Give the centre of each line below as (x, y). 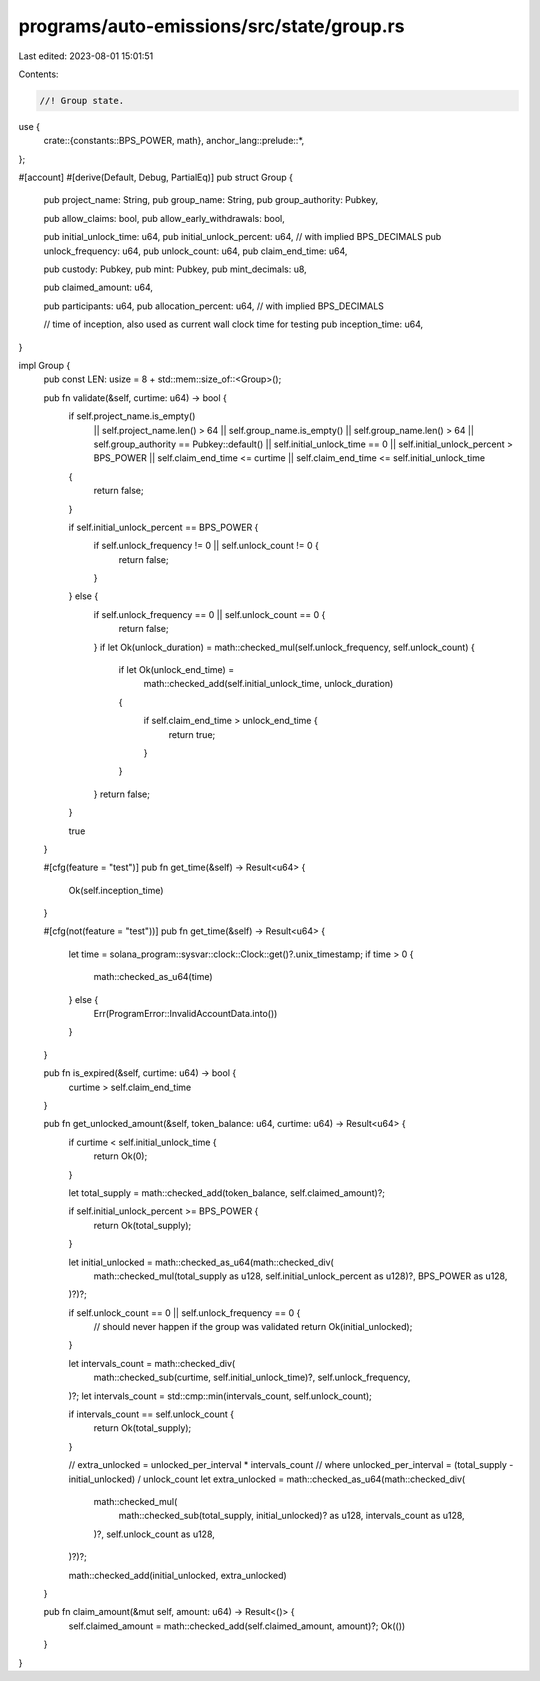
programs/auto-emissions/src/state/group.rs (211, 26)
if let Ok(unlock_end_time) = (176, 670)
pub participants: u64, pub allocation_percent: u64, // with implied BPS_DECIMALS (214, 306)
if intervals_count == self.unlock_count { (151, 1414)
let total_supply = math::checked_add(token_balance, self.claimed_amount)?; (226, 1192)
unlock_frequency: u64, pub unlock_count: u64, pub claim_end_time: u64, (195, 251)
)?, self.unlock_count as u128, (154, 1534)
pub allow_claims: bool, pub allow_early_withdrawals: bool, (164, 218)
